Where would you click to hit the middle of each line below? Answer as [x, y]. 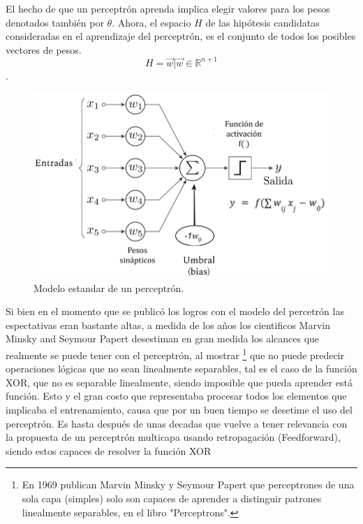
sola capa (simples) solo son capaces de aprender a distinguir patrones [172, 498]
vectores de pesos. [44, 49]
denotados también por [55, 22]
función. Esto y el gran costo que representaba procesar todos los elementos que [176, 396]
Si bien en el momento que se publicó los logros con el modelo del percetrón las [175, 311]
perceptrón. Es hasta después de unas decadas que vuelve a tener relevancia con [177, 423]
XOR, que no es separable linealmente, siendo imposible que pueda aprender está [179, 382]
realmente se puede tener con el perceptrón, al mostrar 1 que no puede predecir [175, 354]
